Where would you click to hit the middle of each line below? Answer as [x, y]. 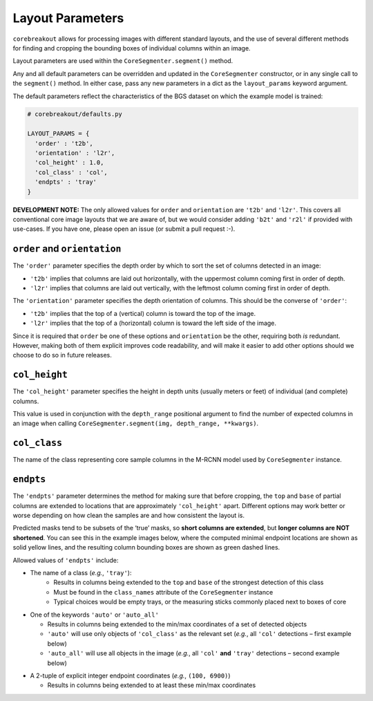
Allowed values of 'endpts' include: [66, 560]
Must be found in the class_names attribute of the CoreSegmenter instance [163, 592]
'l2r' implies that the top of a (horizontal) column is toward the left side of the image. [153, 323]
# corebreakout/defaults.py [75, 114]
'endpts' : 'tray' [66, 182]
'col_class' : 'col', [71, 172]
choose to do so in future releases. [62, 355]
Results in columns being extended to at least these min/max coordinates [152, 685]
